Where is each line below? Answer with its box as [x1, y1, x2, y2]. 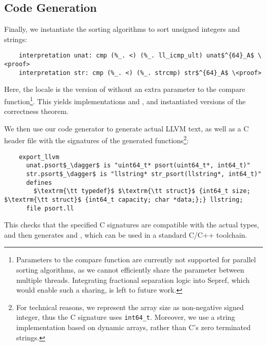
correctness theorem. [4, 106, 69, 117]
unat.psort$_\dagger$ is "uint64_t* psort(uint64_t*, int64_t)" [26, 162, 251, 169]
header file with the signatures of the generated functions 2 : [4, 133, 189, 146]
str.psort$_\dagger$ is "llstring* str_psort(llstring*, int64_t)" [26, 170, 262, 178]
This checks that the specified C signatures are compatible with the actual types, [4, 219, 259, 230]
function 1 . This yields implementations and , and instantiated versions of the [4, 94, 246, 106]
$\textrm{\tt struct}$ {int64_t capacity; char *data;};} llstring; [4, 196, 243, 203]
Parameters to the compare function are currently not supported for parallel [16, 254, 256, 265]
